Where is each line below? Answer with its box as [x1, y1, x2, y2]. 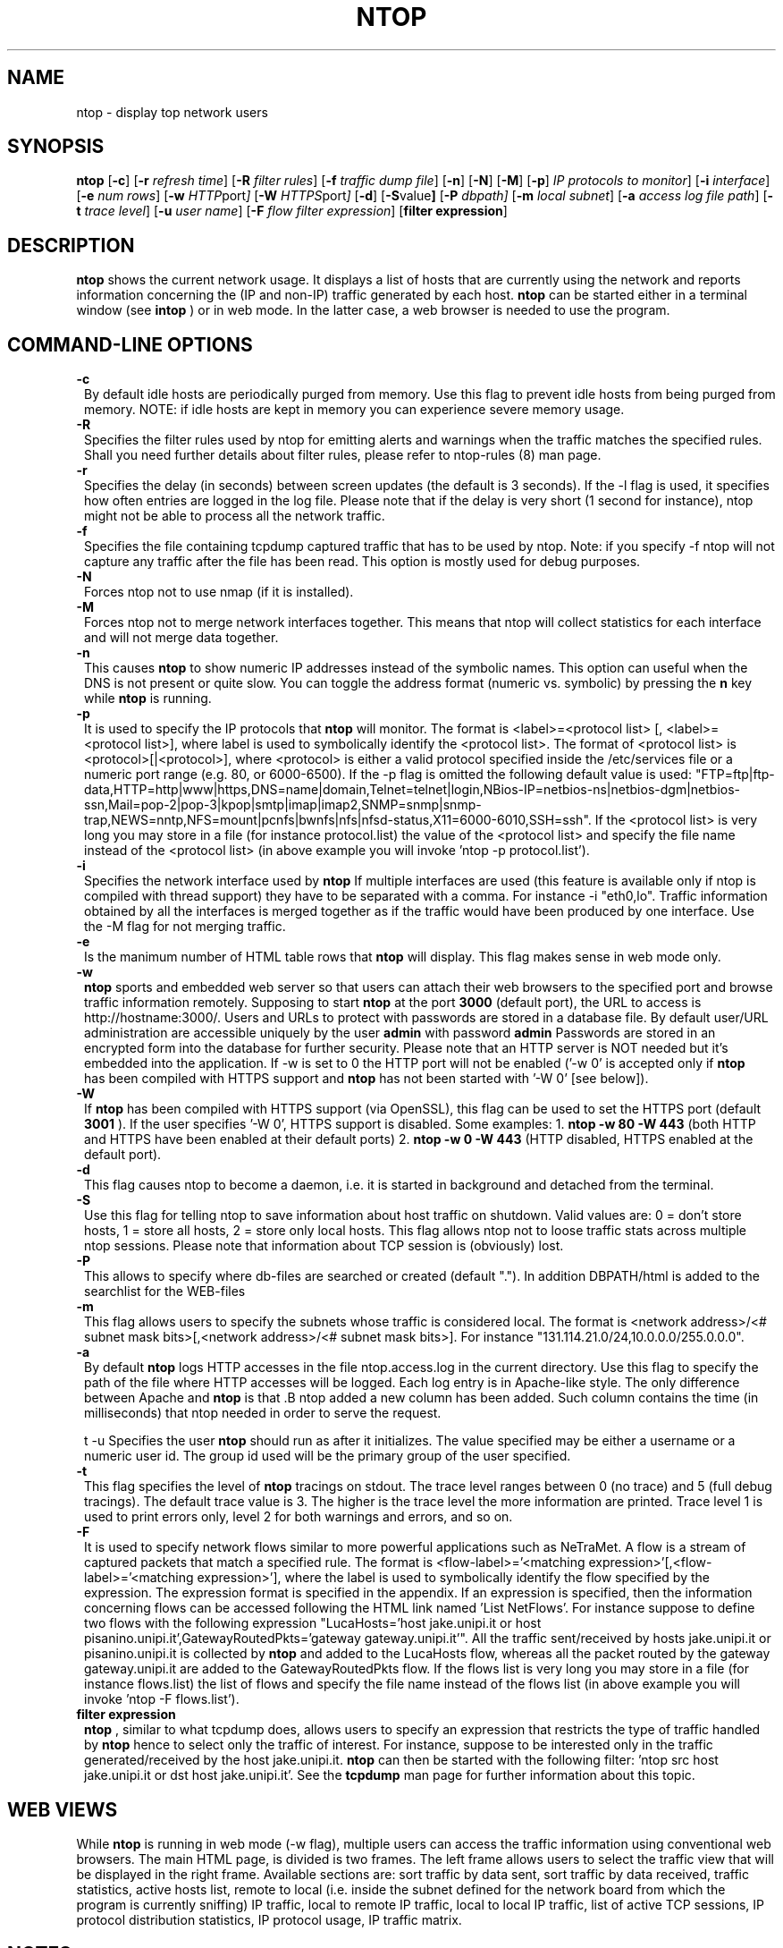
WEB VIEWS [7, 1798, 118, 1821]
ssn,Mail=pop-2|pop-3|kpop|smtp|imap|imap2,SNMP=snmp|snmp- [84, 797, 482, 813]
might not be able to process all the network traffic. [84, 508, 385, 524]
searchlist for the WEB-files [84, 1283, 246, 1300]
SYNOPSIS [7, 135, 105, 158]
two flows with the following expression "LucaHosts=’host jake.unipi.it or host [84, 1615, 542, 1631]
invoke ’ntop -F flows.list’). [84, 1691, 240, 1707]
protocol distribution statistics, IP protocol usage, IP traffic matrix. [76, 1911, 462, 1927]
